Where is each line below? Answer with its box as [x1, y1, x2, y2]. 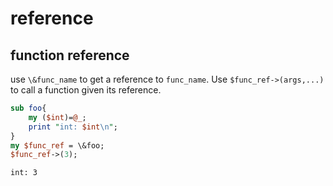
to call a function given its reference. [10, 84, 162, 96]
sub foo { [10, 103, 47, 113]
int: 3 [10, 168, 38, 178]
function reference [10, 47, 130, 64]
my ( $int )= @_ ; [28, 112, 87, 122]
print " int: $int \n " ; [28, 122, 118, 132]
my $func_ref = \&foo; [10, 140, 105, 151]
